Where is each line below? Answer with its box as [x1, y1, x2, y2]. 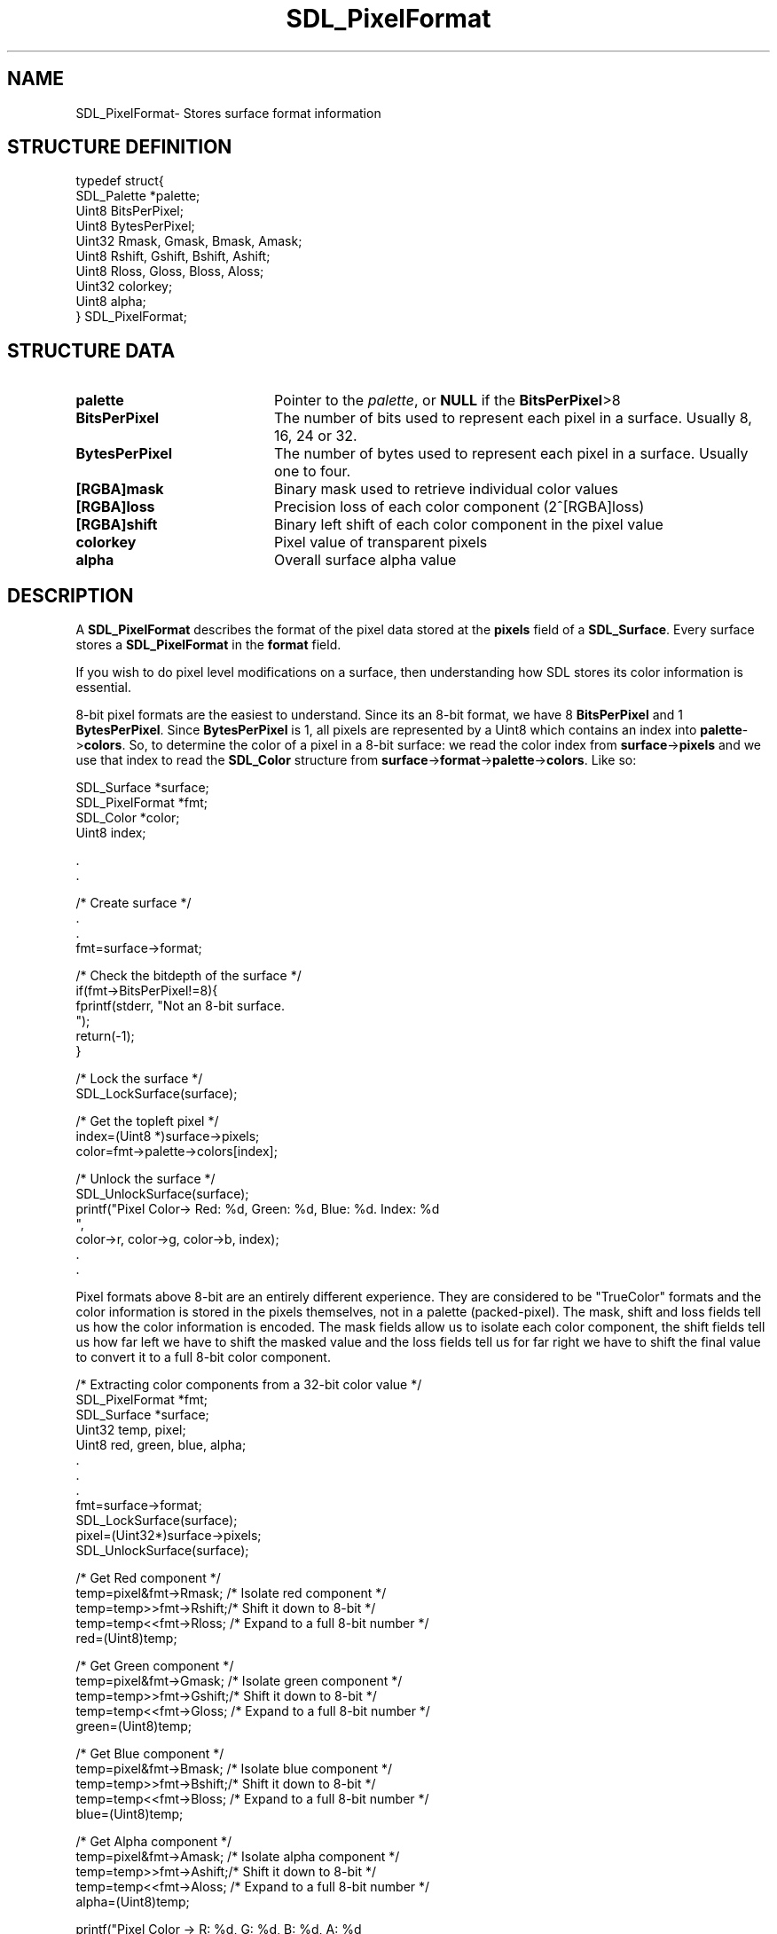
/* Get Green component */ [75, 1658, 234, 1674]
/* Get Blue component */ [75, 1746, 224, 1762]
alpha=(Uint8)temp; [75, 1894, 190, 1910]
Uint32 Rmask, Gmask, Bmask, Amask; [75, 233, 302, 249]
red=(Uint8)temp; [75, 1631, 177, 1647]
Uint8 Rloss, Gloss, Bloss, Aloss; [75, 263, 264, 279]
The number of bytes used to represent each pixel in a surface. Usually [273, 444, 749, 463]
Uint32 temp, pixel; [75, 1422, 186, 1438]
